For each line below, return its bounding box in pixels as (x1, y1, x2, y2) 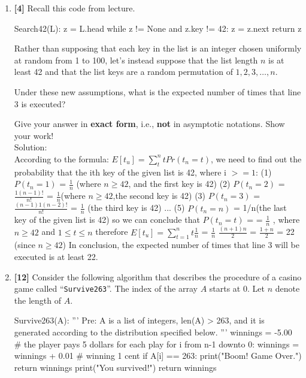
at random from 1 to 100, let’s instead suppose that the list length (14, 53, 258, 66)
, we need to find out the (210, 152, 302, 165)
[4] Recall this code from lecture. (14, 2, 135, 14)
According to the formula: (14, 152, 109, 165)
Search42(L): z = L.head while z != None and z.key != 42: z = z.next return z (14, 22, 302, 34)
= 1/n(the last (234, 201, 287, 214)
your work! (14, 129, 54, 141)
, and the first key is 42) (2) (128, 177, 231, 190)
